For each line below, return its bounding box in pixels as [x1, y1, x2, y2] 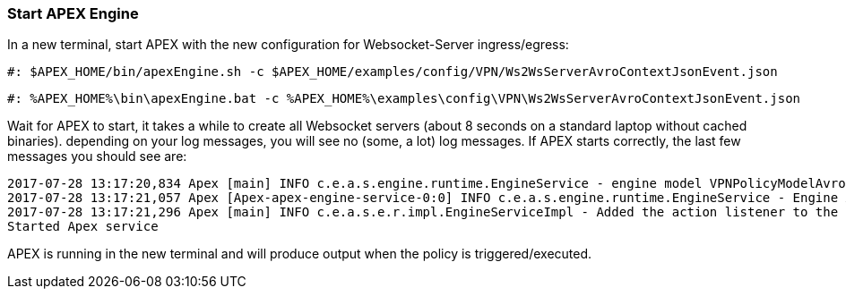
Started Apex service [7, 219, 159, 234]
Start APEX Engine [7, 4, 139, 22]
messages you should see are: [7, 148, 187, 165]
